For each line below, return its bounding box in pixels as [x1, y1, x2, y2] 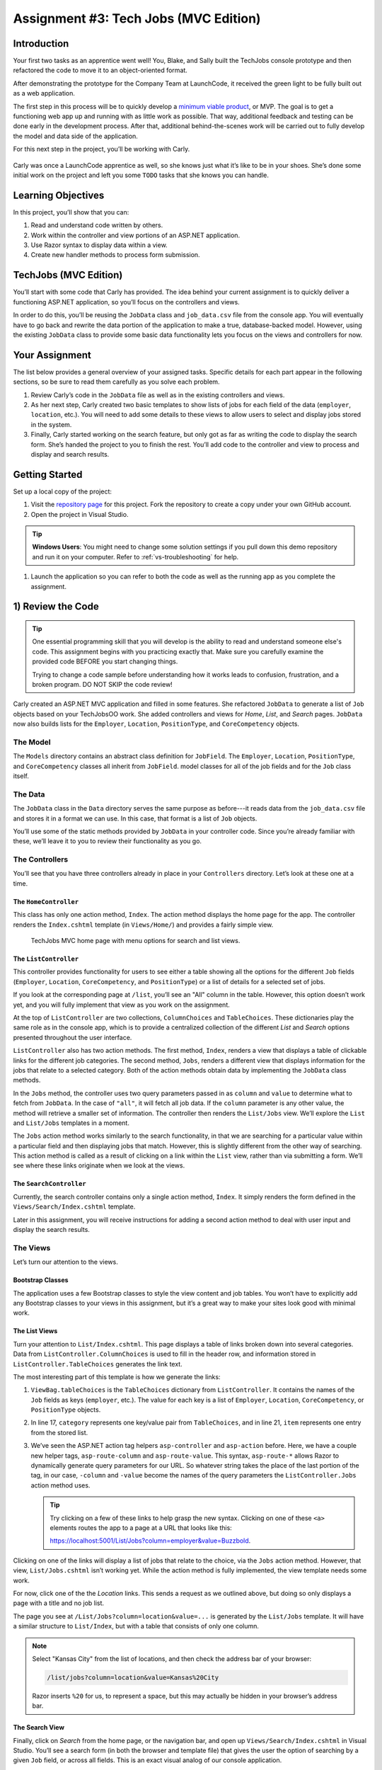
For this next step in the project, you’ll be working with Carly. [13, 145, 190, 154]
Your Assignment [13, 349, 91, 361]
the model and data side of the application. [13, 132, 138, 140]
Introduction [13, 38, 69, 50]
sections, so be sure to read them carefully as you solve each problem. [13, 377, 220, 386]
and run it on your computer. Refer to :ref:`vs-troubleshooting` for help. [32, 552, 239, 561]
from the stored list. [30, 1428, 88, 1437]
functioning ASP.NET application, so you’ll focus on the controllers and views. [13, 297, 240, 306]
